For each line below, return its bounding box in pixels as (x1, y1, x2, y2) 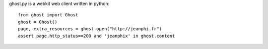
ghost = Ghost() (18, 19, 58, 25)
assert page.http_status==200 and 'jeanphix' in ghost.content (18, 33, 175, 39)
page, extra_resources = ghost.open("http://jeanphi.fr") (18, 26, 162, 32)
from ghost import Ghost (18, 12, 78, 18)
